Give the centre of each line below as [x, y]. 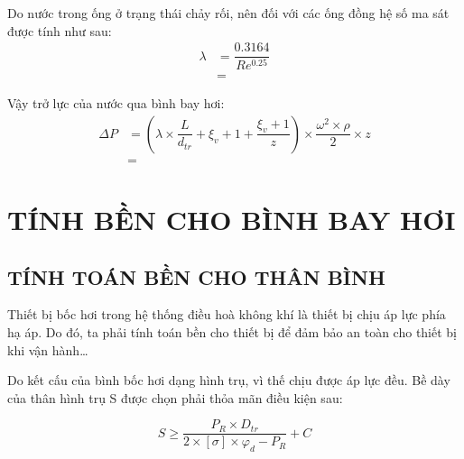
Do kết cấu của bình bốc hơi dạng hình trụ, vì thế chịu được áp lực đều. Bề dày [229, 380]
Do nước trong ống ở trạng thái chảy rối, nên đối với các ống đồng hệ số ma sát [228, 13]
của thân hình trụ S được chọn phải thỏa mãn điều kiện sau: [175, 397]
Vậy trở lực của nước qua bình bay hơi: [116, 103]
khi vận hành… [48, 349]
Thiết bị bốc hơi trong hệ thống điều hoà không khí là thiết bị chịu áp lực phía [227, 314]
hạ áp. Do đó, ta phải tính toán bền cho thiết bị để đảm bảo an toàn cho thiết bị [232, 332]
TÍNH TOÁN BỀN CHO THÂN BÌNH [196, 276]
